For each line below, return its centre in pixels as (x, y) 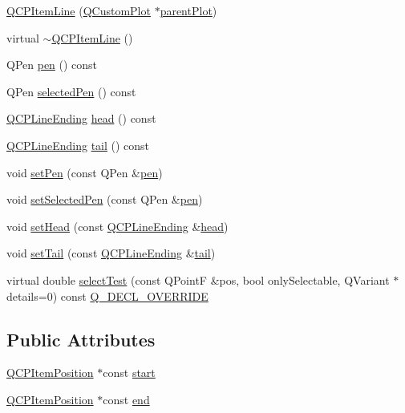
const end (126, 399)
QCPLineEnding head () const (81, 118)
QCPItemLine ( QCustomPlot (79, 10)
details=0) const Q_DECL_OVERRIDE (107, 296)
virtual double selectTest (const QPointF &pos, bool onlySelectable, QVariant (198, 279)
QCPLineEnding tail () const (78, 145)
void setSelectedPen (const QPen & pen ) (105, 199)
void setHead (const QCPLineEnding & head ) (117, 226)
